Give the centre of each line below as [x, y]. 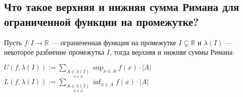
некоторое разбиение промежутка [54, 52]
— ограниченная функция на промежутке [114, 42]
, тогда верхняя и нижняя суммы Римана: [172, 52]
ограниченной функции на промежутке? [101, 21]
